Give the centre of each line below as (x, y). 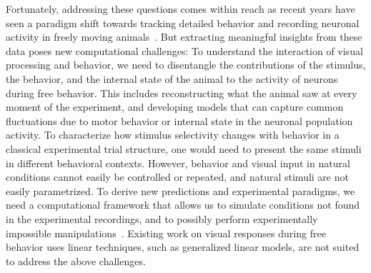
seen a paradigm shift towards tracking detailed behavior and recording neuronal (183, 23)
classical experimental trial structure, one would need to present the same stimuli (184, 148)
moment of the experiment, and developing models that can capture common (175, 107)
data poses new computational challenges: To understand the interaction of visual (184, 50)
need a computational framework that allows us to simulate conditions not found (183, 205)
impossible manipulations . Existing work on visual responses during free (166, 233)
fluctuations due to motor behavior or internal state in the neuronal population (179, 120)
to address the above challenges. (76, 260)
